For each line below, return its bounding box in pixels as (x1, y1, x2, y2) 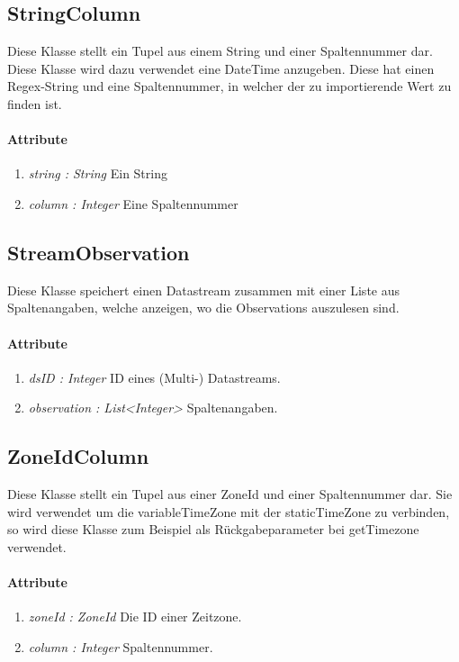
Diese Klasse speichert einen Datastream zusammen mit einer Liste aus (7, 280, 400, 299)
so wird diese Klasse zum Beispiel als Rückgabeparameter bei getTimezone (7, 520, 419, 539)
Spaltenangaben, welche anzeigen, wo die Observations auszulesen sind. (7, 298, 400, 317)
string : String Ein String (28, 164, 167, 183)
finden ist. (7, 94, 62, 113)
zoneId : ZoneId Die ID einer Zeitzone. (28, 607, 242, 626)
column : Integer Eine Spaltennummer (28, 194, 238, 213)
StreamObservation (7, 238, 190, 266)
